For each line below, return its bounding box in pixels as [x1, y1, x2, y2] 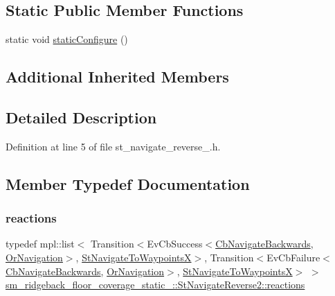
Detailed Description [6, 106, 157, 128]
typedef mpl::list [6, 236, 75, 251]
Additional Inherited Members [6, 66, 229, 87]
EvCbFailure [266, 250, 320, 264]
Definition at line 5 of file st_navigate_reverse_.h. [6, 139, 221, 153]
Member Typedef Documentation [6, 173, 250, 194]
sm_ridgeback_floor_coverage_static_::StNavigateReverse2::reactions [6, 277, 305, 292]
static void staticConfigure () [6, 32, 128, 46]
